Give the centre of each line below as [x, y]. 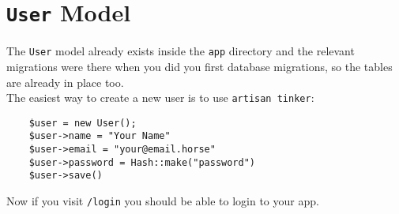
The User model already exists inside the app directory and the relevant [181, 51]
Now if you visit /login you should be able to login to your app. [163, 201]
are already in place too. [65, 82]
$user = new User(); [83, 123]
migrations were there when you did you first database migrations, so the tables [199, 66]
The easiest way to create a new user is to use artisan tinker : [160, 98]
